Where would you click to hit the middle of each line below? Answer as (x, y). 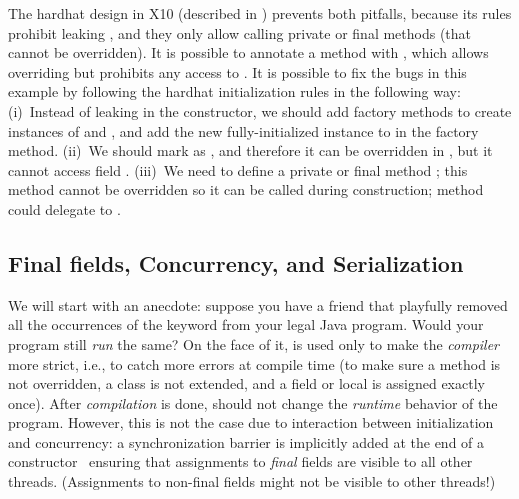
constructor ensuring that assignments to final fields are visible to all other (240, 461)
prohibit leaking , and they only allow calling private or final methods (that (240, 32)
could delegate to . (64, 208)
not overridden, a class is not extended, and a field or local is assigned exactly (246, 383)
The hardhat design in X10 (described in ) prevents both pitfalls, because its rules (260, 13)
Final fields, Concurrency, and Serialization (236, 262)
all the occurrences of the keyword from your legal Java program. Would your (246, 324)
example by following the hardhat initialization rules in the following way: (234, 91)
